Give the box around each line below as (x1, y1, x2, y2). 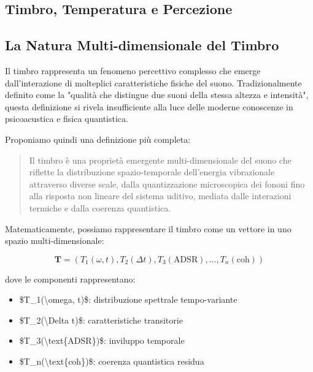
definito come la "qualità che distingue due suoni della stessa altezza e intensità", (5, 88, 309, 101)
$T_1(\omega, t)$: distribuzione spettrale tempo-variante (19, 293, 238, 306)
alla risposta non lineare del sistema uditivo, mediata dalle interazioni (29, 189, 292, 202)
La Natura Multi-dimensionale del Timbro (5, 36, 279, 55)
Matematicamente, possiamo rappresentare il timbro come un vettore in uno (5, 222, 292, 235)
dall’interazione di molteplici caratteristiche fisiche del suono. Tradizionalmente (5, 76, 302, 89)
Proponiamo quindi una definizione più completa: (5, 132, 191, 145)
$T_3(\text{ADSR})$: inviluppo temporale (19, 334, 185, 347)
